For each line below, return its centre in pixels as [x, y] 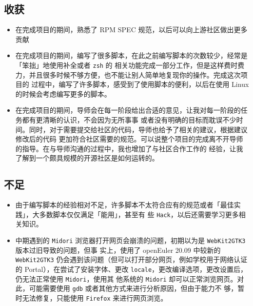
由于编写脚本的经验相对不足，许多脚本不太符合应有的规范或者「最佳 [125, 205]
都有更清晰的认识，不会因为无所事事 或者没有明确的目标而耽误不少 [129, 120]
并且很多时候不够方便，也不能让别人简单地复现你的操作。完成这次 [135, 74]
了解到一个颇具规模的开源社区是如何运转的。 [87, 158]
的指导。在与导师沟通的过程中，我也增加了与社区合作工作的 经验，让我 [129, 148]
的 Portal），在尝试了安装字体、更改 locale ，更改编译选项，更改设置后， [131, 269]
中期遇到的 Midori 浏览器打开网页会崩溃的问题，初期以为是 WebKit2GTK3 [130, 240]
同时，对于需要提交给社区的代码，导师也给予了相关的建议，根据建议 [138, 129]
